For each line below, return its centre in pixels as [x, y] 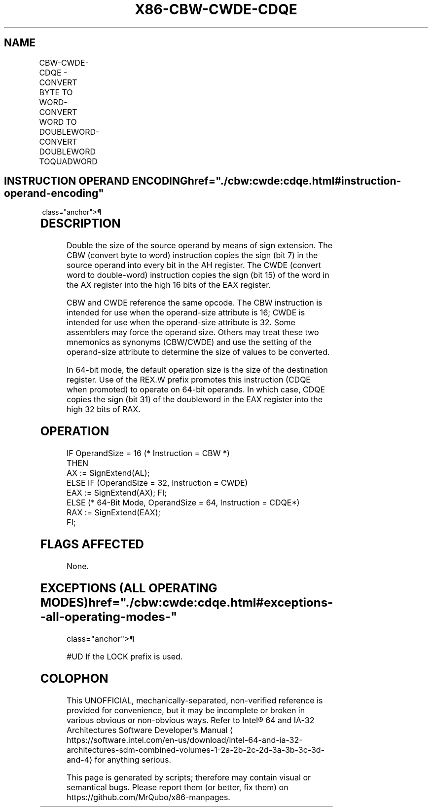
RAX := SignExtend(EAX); [114, 513]
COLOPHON [74, 678]
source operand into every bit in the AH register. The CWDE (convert [194, 265]
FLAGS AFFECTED [92, 544]
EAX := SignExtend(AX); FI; [117, 493]
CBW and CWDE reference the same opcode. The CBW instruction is [195, 303]
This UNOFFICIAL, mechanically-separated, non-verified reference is [195, 700]
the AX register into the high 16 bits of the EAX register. [169, 285]
